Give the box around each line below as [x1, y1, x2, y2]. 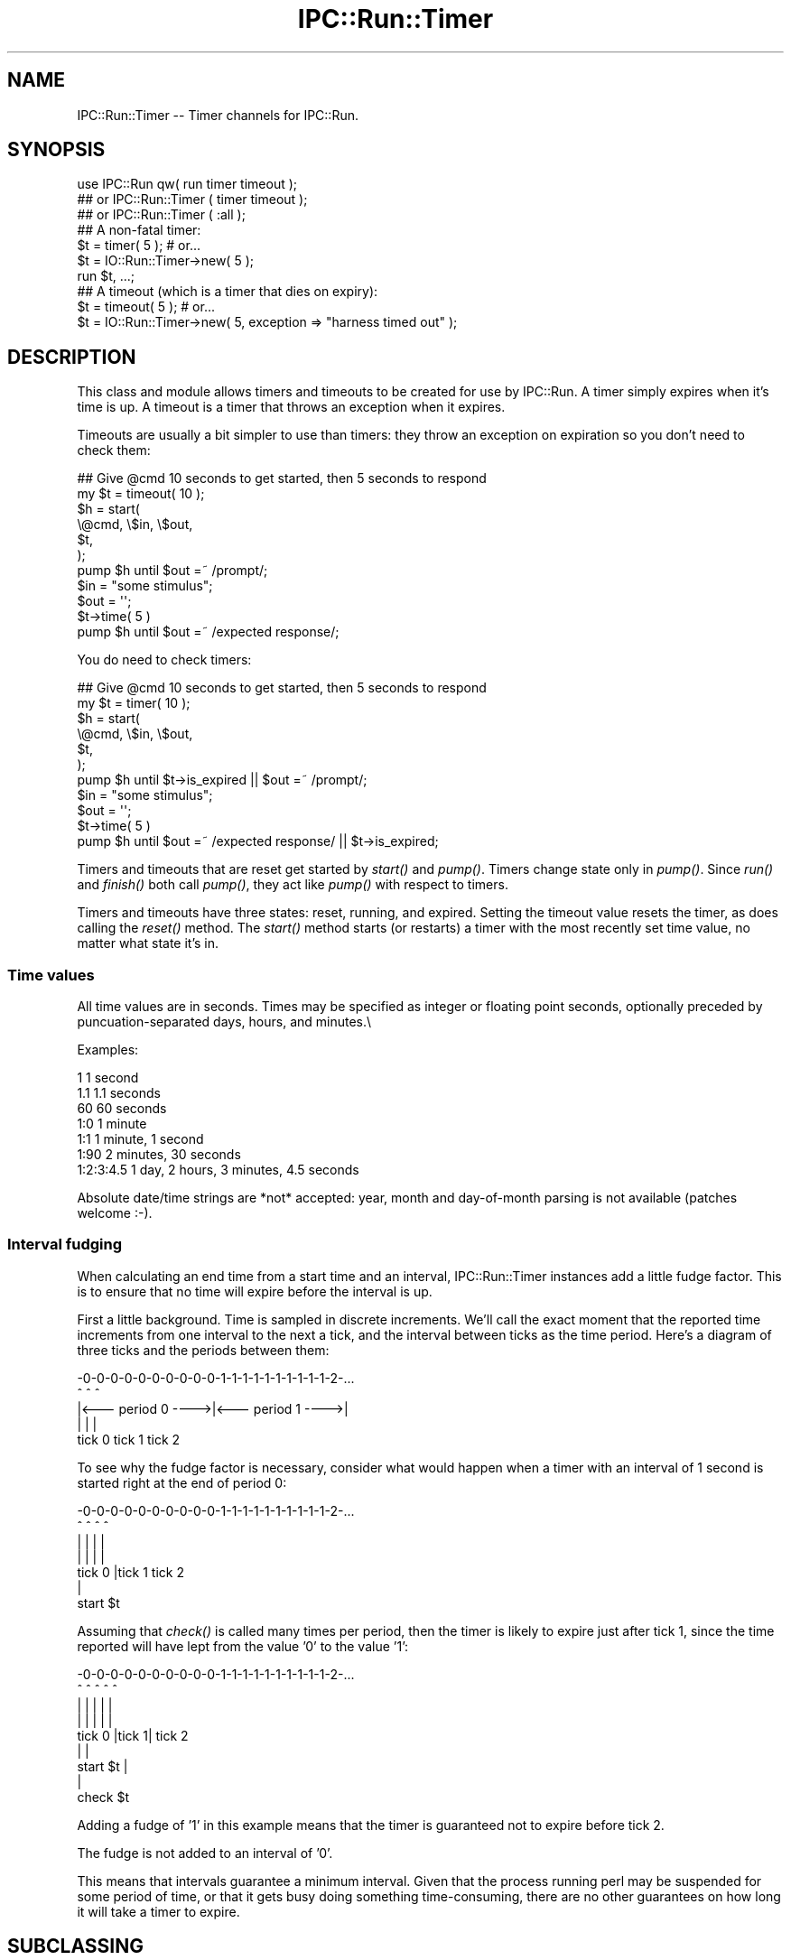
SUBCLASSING [7, 1935, 144, 1958]
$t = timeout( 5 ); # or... [77, 299, 215, 315]
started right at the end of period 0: [77, 1474, 287, 1491]
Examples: [77, 1042, 139, 1058]
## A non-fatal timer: [77, 222, 201, 238]
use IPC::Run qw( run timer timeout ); [77, 176, 298, 192]
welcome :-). [77, 1205, 153, 1222]
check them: [77, 442, 151, 459]
